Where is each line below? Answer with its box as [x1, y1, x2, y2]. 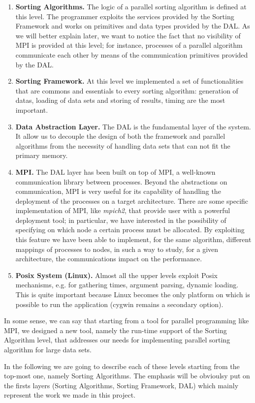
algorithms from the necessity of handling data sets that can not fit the [15, 140, 230, 151]
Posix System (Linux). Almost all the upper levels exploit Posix [15, 270, 218, 280]
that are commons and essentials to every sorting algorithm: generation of [15, 85, 238, 95]
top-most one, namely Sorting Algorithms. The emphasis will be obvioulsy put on [4, 371, 250, 381]
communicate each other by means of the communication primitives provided [15, 49, 248, 60]
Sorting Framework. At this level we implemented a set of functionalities [15, 76, 244, 86]
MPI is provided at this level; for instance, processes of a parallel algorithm [15, 40, 243, 50]
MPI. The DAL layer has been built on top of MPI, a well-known [15, 166, 216, 177]
